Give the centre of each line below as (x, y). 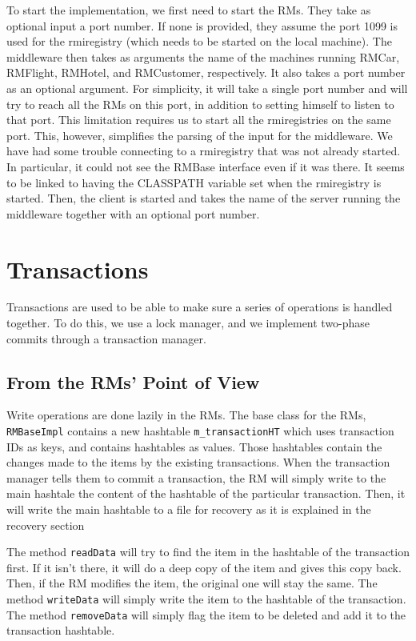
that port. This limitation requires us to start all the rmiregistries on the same (199, 120)
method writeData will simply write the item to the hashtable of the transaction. (206, 599)
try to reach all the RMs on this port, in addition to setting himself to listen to (200, 104)
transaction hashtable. (61, 630)
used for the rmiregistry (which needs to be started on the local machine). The (199, 41)
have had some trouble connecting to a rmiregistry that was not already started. (204, 151)
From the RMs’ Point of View (133, 381)
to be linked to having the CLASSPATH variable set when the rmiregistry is (194, 182)
